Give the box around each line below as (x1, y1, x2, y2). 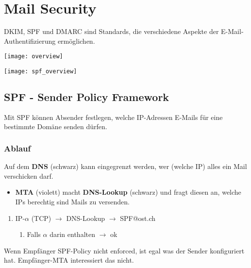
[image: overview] (4, 53, 63, 60)
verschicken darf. (4, 170, 53, 181)
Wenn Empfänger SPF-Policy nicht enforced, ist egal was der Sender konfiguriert (4, 245, 245, 255)
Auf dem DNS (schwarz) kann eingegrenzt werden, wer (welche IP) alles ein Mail (4, 161, 247, 171)
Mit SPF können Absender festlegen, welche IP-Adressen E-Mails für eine (4, 112, 223, 122)
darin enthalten (50, 229, 95, 239)
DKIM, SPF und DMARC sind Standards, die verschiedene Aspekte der (4, 26, 219, 36)
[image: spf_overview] (4, 67, 77, 75)
